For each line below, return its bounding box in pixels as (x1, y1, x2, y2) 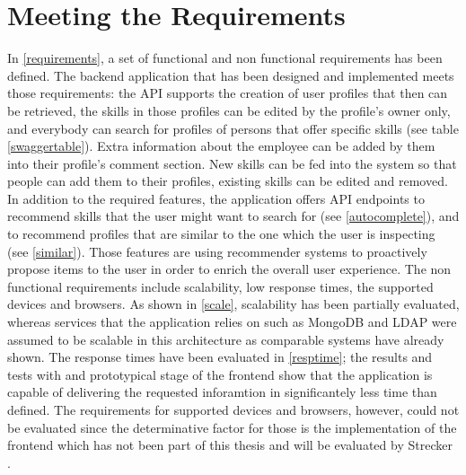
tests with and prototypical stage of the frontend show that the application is (7, 365, 433, 383)
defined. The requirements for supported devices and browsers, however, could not (7, 400, 460, 418)
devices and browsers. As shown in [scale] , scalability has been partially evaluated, (7, 295, 460, 313)
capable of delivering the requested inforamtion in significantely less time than (7, 383, 437, 401)
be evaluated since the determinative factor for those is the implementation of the (7, 418, 457, 436)
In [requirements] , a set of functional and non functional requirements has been (7, 48, 443, 67)
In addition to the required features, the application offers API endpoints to (7, 189, 425, 207)
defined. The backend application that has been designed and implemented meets (7, 66, 454, 84)
